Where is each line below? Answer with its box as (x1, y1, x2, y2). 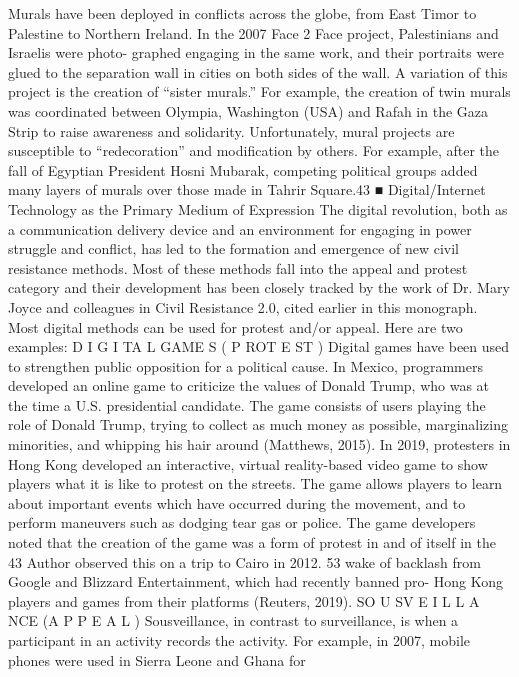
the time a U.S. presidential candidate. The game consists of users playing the (8, 394, 486, 415)
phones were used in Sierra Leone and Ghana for (8, 649, 306, 670)
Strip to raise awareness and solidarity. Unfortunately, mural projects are (8, 120, 455, 141)
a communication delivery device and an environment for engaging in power (8, 218, 472, 239)
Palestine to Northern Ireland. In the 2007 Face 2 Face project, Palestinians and (8, 22, 499, 43)
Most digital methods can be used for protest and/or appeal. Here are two (8, 316, 463, 337)
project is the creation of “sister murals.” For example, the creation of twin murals (8, 81, 511, 102)
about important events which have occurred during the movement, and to (8, 492, 466, 513)
